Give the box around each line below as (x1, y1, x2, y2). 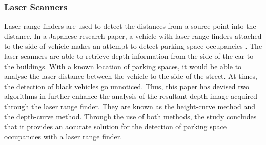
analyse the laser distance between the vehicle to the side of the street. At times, (4, 71, 257, 81)
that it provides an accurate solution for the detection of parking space (4, 121, 227, 132)
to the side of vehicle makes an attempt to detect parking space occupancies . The (4, 40, 262, 51)
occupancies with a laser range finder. (4, 131, 122, 141)
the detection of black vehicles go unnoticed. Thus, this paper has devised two (4, 80, 249, 91)
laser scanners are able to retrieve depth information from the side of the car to (4, 51, 254, 61)
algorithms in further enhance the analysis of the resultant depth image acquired (4, 91, 258, 101)
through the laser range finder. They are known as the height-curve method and (4, 100, 256, 111)
